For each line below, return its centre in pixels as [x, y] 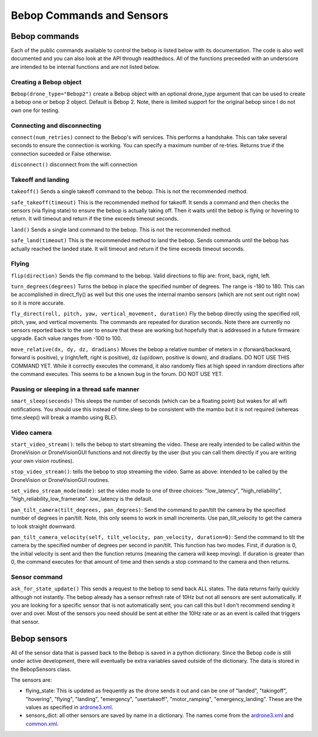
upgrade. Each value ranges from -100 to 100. [67, 338]
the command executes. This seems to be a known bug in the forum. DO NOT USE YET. [117, 374]
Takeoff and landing [40, 180]
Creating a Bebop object [46, 82]
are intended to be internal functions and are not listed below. [85, 67]
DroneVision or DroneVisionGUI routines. [60, 480]
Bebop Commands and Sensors [90, 15]
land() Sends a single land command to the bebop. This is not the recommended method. [121, 229]
